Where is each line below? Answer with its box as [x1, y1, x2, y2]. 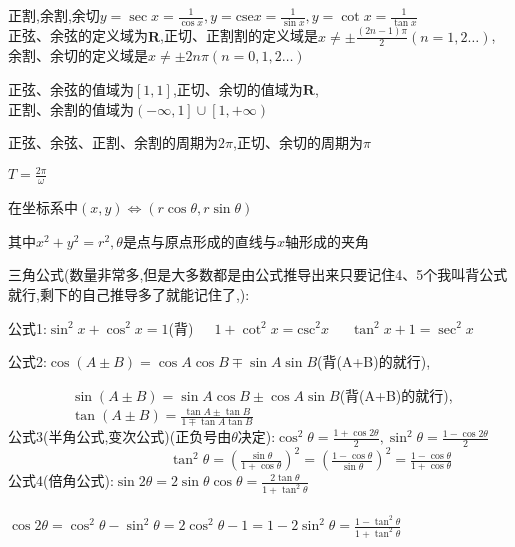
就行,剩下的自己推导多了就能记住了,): [8, 283, 250, 304]
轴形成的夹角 [284, 235, 369, 250]
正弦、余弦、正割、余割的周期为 [8, 132, 218, 153]
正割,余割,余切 [8, 5, 100, 25]
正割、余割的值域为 [8, 98, 134, 119]
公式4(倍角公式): [8, 470, 114, 491]
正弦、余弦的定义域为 [8, 25, 148, 46]
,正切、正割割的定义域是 [160, 25, 318, 46]
